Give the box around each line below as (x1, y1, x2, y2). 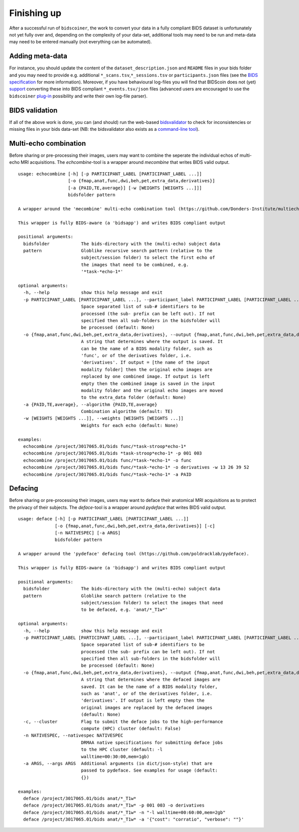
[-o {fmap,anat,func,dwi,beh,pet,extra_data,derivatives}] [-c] (55, 523, 215, 529)
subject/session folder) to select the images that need (81, 600, 223, 605)
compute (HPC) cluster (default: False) (81, 726, 181, 731)
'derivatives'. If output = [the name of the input (81, 360, 210, 366)
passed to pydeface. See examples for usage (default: (81, 768, 218, 774)
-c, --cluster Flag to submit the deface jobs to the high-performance (23, 719, 223, 724)
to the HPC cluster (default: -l (81, 747, 163, 753)
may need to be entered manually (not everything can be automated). (9, 39, 152, 45)
